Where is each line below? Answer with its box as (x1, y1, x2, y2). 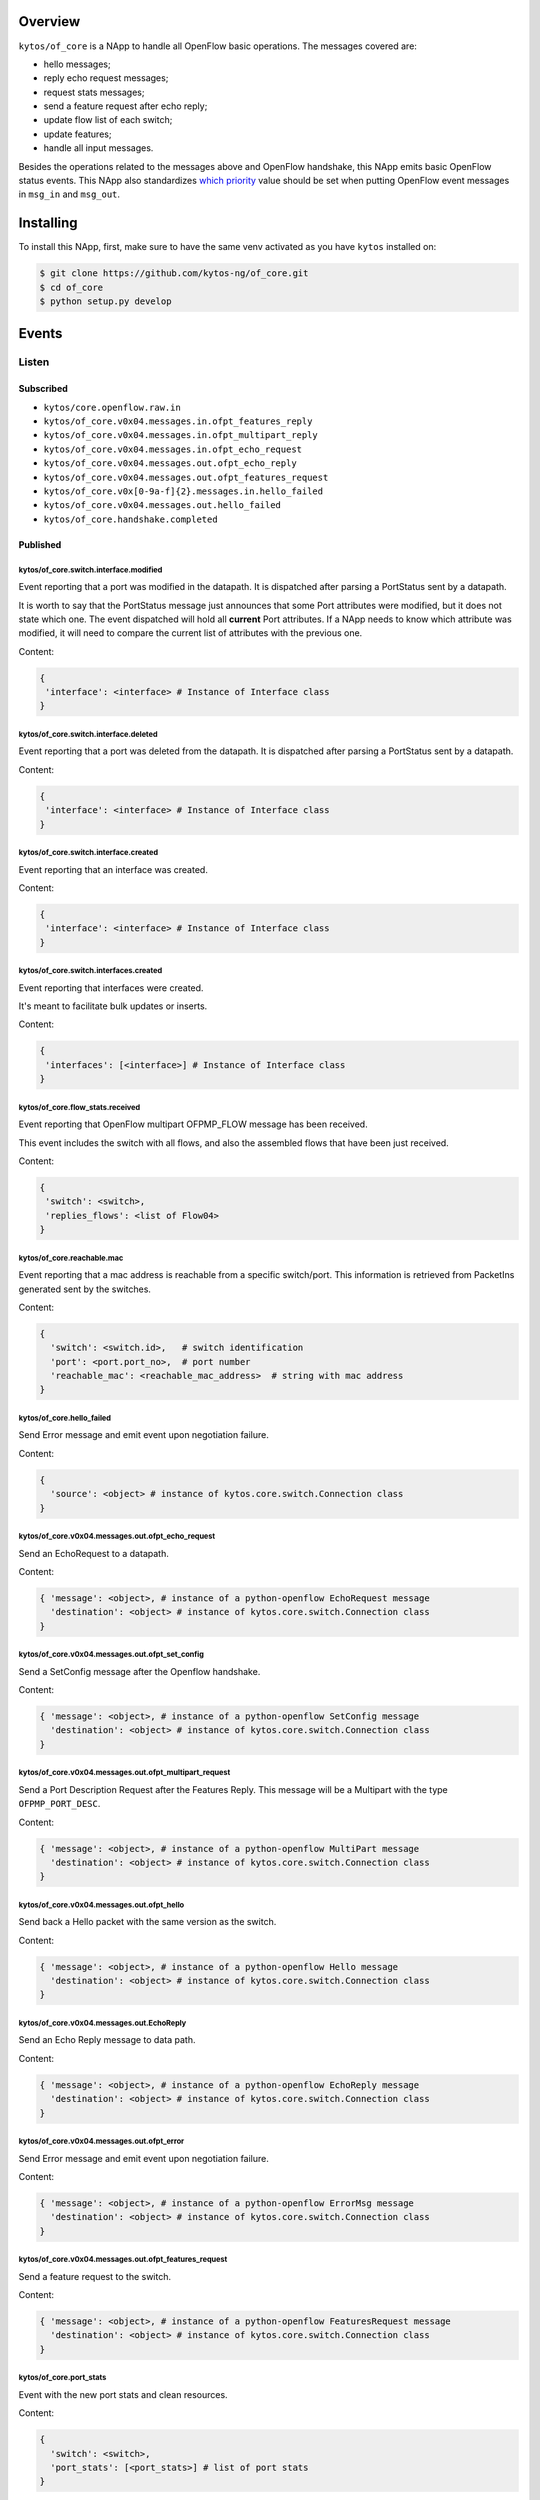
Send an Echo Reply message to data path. (18, 2034, 196, 2046)
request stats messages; (43, 86, 145, 98)
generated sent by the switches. (18, 1283, 152, 1295)
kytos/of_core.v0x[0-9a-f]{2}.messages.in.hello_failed (43, 486, 324, 497)
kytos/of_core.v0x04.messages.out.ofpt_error (18, 2136, 185, 2146)
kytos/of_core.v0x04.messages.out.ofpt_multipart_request (18, 1768, 231, 1778)
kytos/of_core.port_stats (18, 2373, 107, 2383)
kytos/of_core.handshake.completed (43, 513, 219, 525)
